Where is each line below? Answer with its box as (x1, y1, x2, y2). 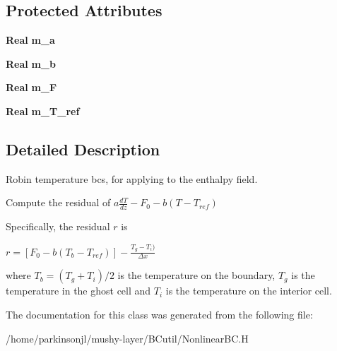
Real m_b (6, 56, 56, 71)
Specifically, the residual (6, 219, 110, 234)
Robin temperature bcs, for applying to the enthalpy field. (6, 171, 258, 186)
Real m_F (6, 80, 57, 95)
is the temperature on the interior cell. (165, 283, 332, 298)
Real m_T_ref (6, 103, 80, 118)
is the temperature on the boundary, (117, 268, 276, 282)
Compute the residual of (6, 195, 111, 210)
